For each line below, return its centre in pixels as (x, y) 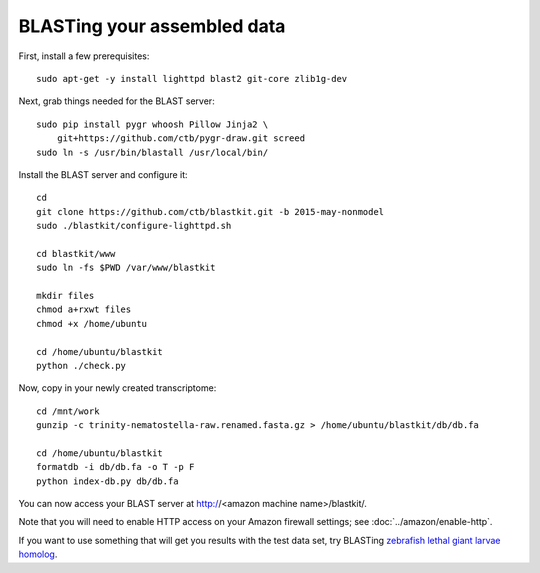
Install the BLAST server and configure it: (103, 174)
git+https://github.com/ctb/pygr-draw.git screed (180, 138)
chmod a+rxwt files (84, 309)
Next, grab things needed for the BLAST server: (116, 101)
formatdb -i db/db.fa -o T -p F (115, 467)
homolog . (38, 554)
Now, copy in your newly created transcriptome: (117, 388)
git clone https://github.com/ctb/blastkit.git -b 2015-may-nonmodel (210, 211)
